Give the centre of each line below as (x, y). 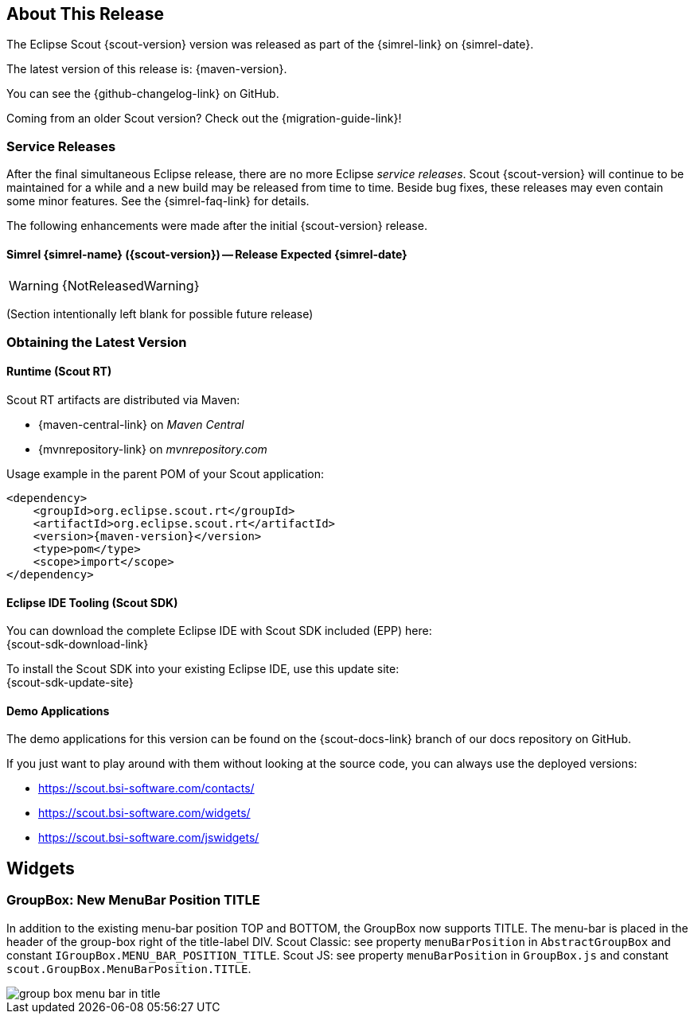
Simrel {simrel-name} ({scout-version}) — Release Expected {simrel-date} (207, 254)
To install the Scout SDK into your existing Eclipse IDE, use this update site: (203, 669)
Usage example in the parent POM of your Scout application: (165, 473)
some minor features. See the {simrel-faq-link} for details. (158, 201)
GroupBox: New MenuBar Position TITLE (133, 900)
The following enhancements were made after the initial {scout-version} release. (217, 226)
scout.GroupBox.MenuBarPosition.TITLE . (129, 968)
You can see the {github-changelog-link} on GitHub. (143, 94)
